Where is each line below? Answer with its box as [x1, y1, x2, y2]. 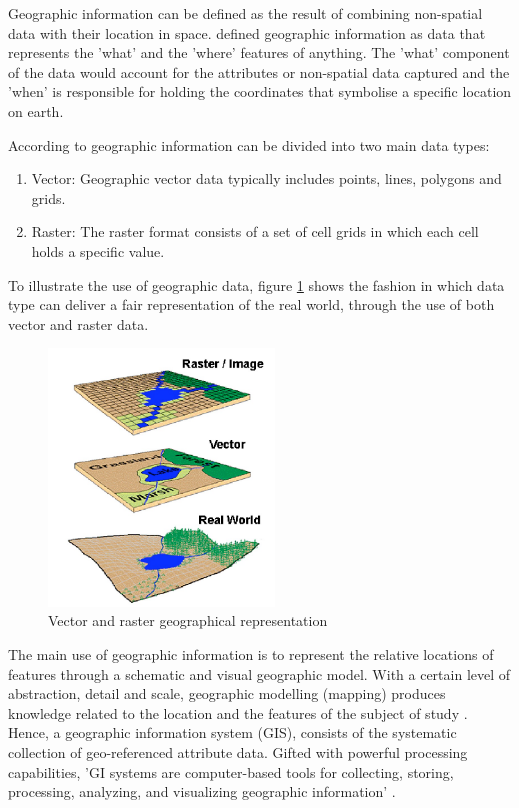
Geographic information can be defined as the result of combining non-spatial [8, 3, 483, 23]
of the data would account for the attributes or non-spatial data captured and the [8, 61, 510, 82]
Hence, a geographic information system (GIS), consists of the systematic [8, 722, 457, 743]
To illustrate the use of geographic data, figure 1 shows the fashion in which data [8, 274, 505, 295]
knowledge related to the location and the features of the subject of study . [8, 702, 468, 723]
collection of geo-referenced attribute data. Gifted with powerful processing [8, 742, 468, 763]
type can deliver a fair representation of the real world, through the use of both [8, 294, 495, 315]
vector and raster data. [8, 313, 149, 334]
